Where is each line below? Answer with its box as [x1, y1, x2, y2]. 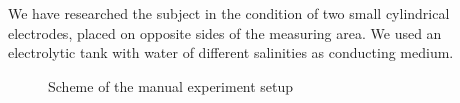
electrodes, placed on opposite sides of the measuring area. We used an [8, 22, 442, 43]
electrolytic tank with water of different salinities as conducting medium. [8, 42, 454, 63]
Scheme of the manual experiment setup [48, 75, 294, 96]
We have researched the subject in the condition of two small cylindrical [8, 3, 450, 23]
